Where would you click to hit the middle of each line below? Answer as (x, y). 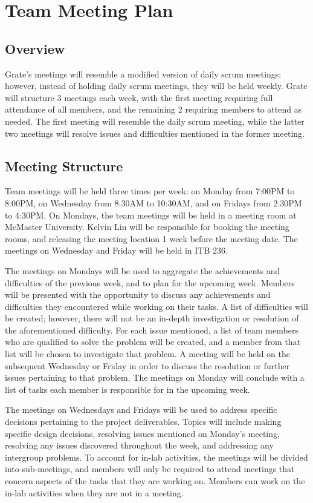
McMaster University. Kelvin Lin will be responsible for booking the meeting (147, 227)
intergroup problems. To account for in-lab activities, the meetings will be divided (156, 457)
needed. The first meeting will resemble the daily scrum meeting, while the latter (155, 121)
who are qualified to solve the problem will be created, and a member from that (153, 342)
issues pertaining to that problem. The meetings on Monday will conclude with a (155, 377)
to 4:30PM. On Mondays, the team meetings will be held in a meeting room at (151, 215)
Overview (35, 48)
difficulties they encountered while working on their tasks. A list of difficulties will (156, 306)
